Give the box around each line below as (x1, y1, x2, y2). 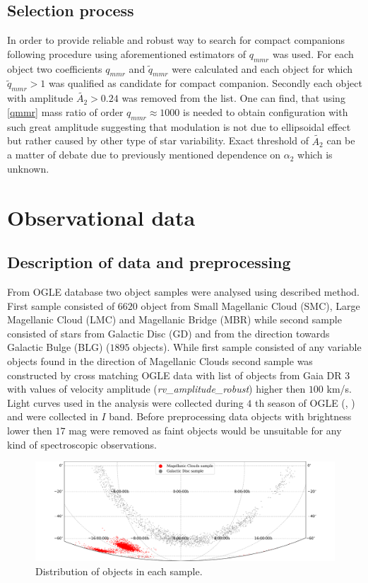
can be (326, 133, 355, 148)
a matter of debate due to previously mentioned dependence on (7, 147, 281, 162)
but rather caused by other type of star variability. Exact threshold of (7, 133, 309, 148)
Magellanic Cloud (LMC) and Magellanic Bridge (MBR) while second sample (7, 312, 342, 327)
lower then (7, 422, 52, 437)
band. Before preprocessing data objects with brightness (109, 409, 352, 424)
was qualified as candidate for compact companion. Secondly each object (48, 76, 362, 91)
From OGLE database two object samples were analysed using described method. (7, 284, 360, 299)
